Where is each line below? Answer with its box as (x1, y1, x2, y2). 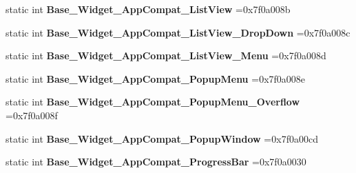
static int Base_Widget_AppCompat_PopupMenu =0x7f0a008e (6, 71, 306, 85)
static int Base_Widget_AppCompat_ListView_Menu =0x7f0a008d (6, 48, 326, 63)
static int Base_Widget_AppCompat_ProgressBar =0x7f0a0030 (6, 154, 306, 169)
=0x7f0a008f (6, 108, 58, 122)
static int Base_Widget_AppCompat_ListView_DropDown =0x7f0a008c (6, 25, 350, 39)
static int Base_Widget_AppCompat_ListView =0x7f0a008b (6, 2, 291, 16)
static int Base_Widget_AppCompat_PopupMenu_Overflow (6, 94, 300, 109)
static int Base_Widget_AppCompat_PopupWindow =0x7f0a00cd (6, 131, 318, 145)
